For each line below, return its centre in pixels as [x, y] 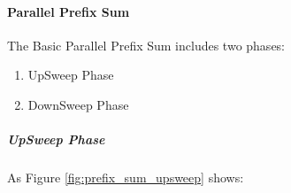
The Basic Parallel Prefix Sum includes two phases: [146, 45]
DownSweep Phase [78, 104]
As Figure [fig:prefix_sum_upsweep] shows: [126, 178]
